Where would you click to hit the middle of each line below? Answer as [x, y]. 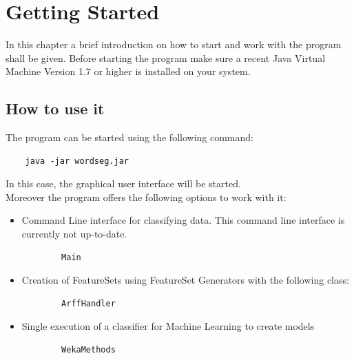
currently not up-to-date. [74, 234]
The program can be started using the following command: [129, 137]
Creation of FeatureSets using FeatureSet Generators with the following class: [185, 280]
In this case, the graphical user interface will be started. [123, 183]
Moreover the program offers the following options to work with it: [146, 197]
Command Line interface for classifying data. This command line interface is [183, 220]
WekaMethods [88, 350]
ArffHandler [88, 303]
